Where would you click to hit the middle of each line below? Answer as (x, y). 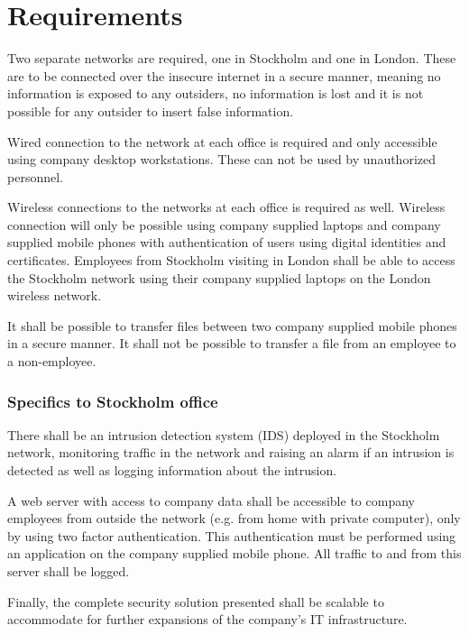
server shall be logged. (69, 571)
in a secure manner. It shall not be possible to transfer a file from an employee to (232, 343)
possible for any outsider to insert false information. (151, 110)
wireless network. (55, 295)
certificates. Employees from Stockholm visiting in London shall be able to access (231, 260)
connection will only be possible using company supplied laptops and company (224, 224)
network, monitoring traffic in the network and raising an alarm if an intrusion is (231, 452)
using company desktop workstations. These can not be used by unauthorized (221, 159)
